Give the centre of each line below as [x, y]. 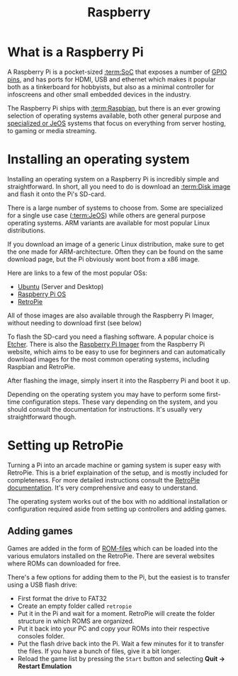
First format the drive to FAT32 [62, 598]
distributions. [27, 230]
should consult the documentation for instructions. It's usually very [105, 409]
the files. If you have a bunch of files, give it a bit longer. [100, 651]
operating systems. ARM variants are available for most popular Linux [109, 222]
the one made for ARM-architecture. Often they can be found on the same [115, 252]
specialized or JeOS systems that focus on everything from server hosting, [117, 123]
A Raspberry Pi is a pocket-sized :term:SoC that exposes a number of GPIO [117, 72]
